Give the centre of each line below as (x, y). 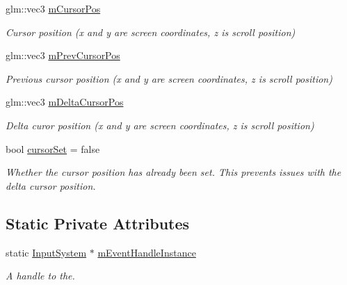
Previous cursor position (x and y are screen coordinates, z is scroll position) (169, 78)
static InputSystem (46, 252)
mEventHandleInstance (147, 252)
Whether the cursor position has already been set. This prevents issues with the (173, 172)
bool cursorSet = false (53, 148)
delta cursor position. (51, 185)
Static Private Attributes (98, 223)
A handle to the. (40, 276)
